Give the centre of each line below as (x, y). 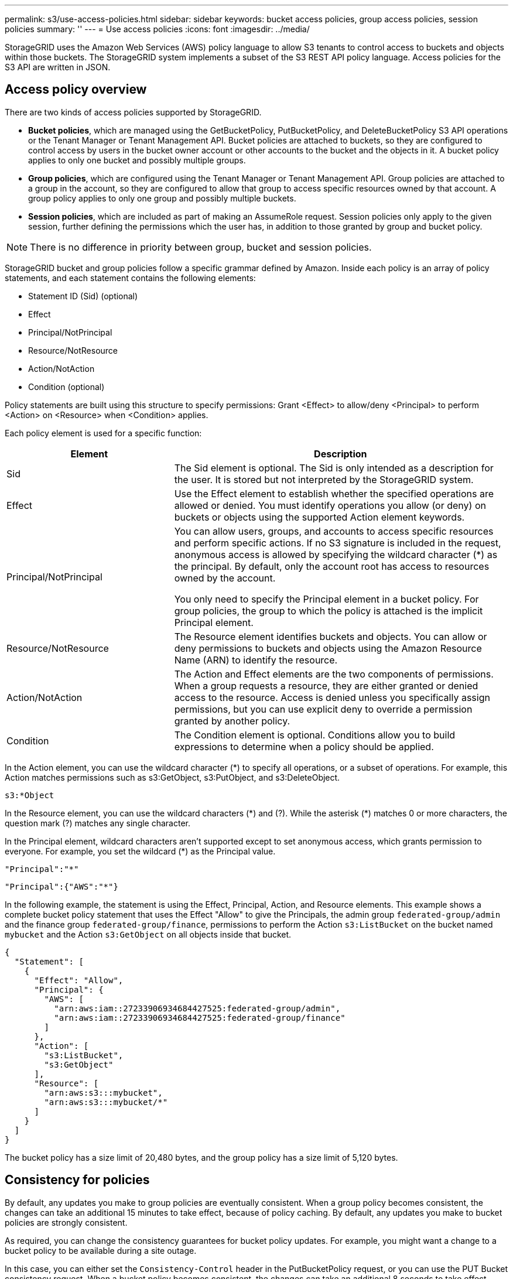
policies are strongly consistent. (66, 1222)
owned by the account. (225, 578)
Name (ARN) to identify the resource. (256, 660)
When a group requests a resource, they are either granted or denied (326, 685)
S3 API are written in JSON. (58, 67)
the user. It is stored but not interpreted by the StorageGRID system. (324, 479)
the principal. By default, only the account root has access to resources (332, 566)
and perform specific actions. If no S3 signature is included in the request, (338, 543)
